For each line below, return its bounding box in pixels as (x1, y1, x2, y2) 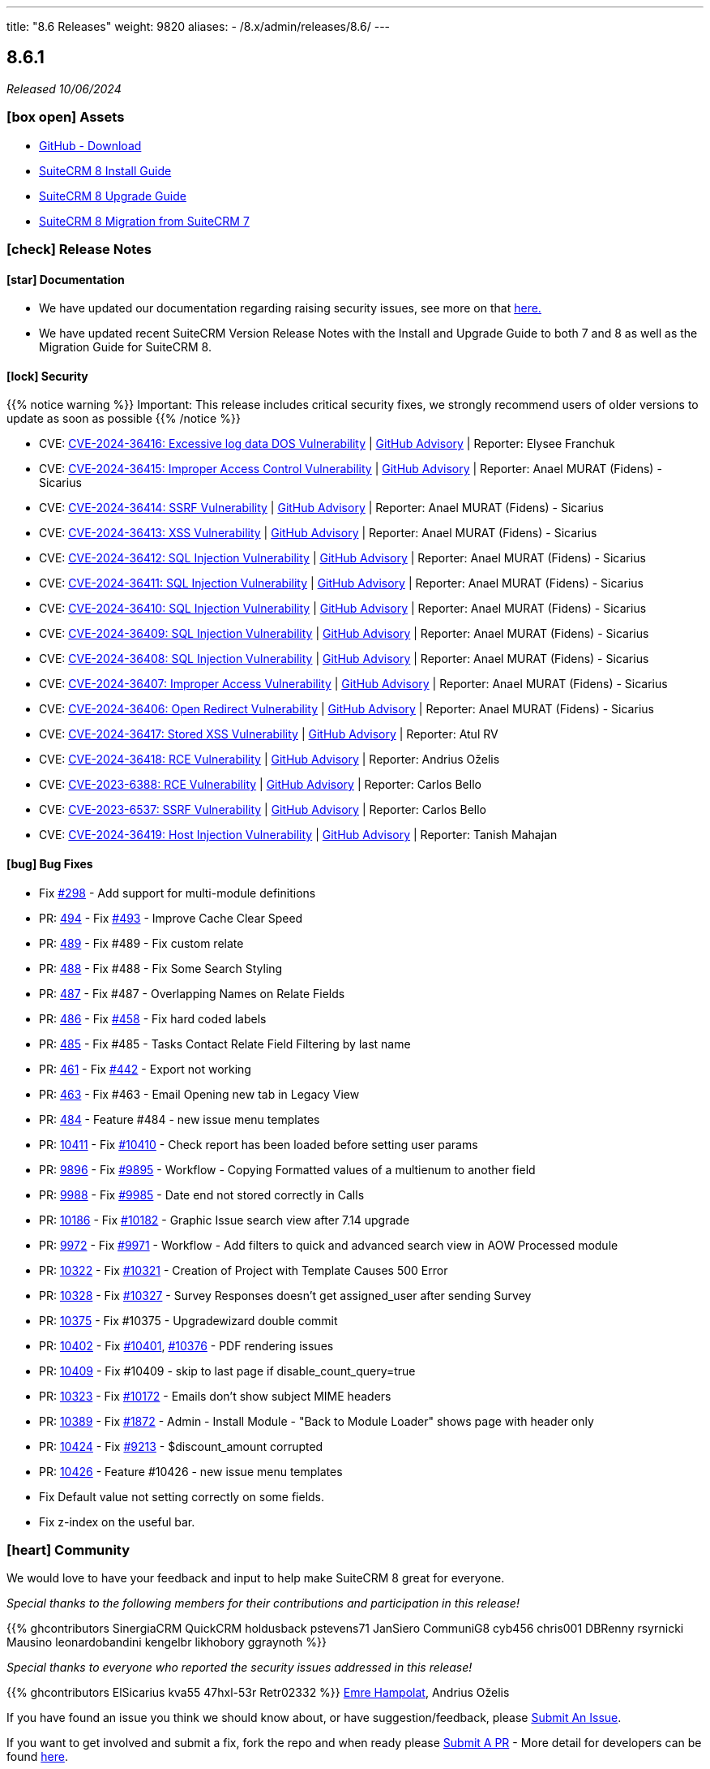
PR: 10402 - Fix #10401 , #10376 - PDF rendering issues (39, 1338, 334, 1353)
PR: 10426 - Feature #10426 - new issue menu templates (39, 1464, 343, 1478)
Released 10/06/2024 (6, 81, 122, 96)
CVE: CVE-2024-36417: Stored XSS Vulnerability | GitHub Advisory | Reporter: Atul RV (39, 727, 498, 742)
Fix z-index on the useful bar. (39, 1514, 195, 1529)
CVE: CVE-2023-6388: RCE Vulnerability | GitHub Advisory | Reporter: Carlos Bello (39, 777, 481, 792)
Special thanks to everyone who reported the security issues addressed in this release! (6, 1660, 473, 1675)
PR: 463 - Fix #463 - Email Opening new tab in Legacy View (39, 1087, 360, 1101)
